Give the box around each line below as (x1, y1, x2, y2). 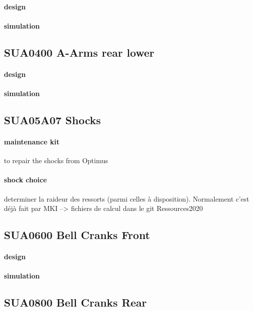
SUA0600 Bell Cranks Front (4, 227, 150, 242)
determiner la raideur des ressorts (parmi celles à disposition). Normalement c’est (4, 193, 250, 204)
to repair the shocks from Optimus (4, 155, 108, 166)
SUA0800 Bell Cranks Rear (4, 295, 147, 310)
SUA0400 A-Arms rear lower (4, 44, 155, 60)
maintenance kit (4, 136, 60, 146)
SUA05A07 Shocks (4, 112, 101, 127)
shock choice (4, 174, 47, 185)
